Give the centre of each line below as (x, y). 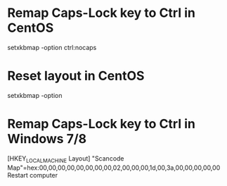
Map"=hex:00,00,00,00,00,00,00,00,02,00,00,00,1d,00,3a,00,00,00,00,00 (114, 168)
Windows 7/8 (47, 139)
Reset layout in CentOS (76, 76)
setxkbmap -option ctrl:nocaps (52, 47)
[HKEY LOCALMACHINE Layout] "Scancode (66, 159)
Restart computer (33, 175)
